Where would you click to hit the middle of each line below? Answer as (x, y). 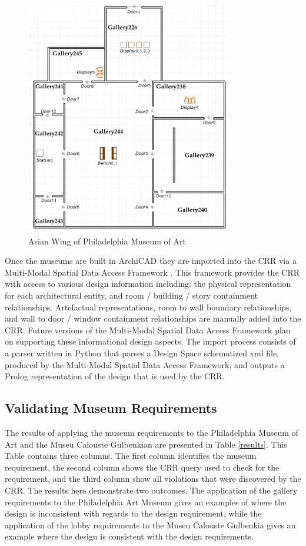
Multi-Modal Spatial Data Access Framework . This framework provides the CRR (152, 272)
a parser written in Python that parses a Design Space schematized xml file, (142, 353)
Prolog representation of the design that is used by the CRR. (115, 376)
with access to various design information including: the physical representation (148, 284)
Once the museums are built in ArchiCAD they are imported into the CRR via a (151, 261)
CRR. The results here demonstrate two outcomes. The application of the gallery (151, 490)
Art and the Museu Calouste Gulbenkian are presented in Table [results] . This (146, 444)
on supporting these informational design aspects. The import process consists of (150, 341)
